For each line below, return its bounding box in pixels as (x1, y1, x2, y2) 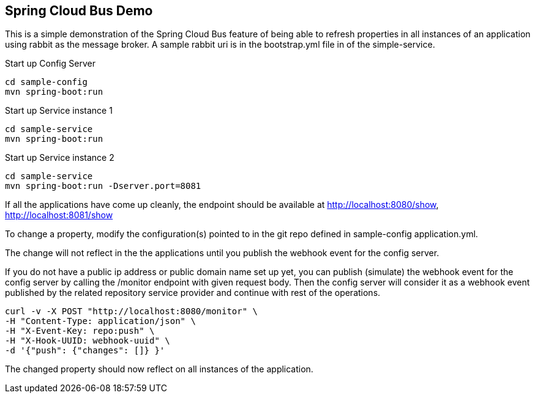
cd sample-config (5, 77, 88, 87)
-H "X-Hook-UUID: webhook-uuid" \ (5, 336, 170, 346)
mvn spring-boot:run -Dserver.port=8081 (5, 181, 201, 191)
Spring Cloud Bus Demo (5, 3, 153, 18)
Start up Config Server (5, 58, 95, 69)
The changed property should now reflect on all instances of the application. (5, 364, 313, 375)
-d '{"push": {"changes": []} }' (5, 345, 165, 356)
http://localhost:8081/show (5, 210, 113, 221)
